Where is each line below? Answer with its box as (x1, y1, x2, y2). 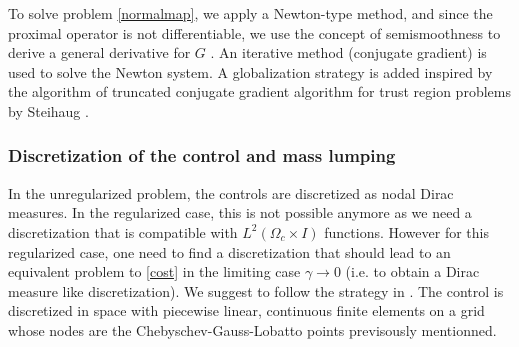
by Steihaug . (8, 100, 89, 121)
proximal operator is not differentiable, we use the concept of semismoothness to (8, 22, 501, 43)
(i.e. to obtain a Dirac (345, 261, 480, 282)
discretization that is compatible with (8, 221, 238, 242)
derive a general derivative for (8, 42, 191, 63)
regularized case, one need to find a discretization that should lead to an (8, 241, 451, 262)
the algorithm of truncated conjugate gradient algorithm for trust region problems (8, 81, 511, 102)
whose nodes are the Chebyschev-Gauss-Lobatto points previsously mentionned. (8, 319, 497, 340)
